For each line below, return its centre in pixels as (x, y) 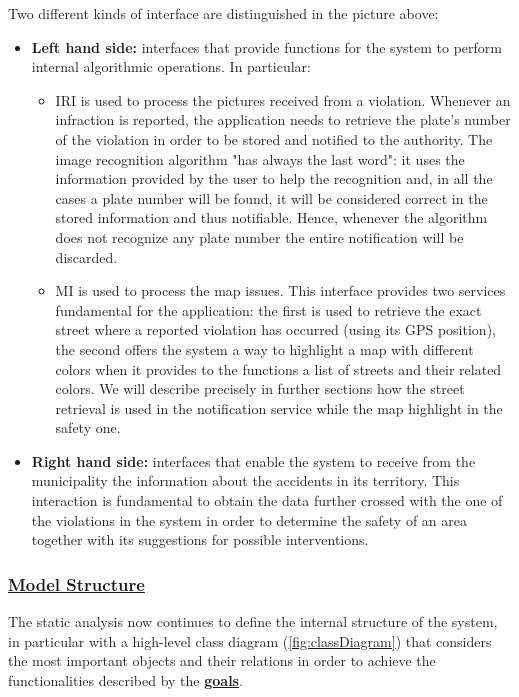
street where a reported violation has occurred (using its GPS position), (275, 329)
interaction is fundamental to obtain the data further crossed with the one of (267, 500)
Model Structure (76, 583)
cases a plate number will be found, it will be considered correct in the (271, 197)
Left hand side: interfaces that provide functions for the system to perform (266, 46)
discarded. (86, 256)
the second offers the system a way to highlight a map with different (264, 348)
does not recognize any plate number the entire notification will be (259, 236)
